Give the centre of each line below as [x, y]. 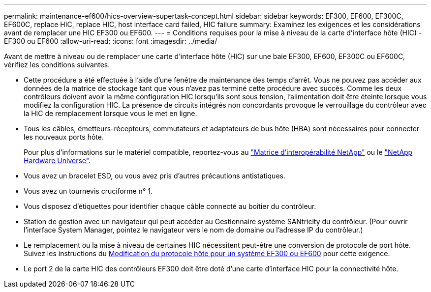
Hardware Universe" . [57, 161]
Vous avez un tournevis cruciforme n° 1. [88, 191]
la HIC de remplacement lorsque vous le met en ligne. [110, 113]
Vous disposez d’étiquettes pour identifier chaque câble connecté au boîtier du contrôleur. [170, 206]
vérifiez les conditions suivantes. [57, 65]
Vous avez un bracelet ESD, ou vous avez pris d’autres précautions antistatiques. [154, 176]
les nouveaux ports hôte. [64, 137]
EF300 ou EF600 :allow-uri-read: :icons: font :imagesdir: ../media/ [111, 41]
